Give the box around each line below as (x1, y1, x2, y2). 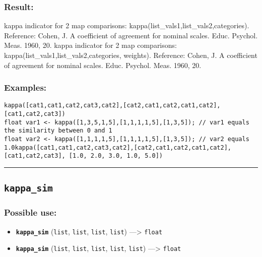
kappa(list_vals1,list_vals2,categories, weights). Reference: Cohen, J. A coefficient (4, 50, 257, 60)
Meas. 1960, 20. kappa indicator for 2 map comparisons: (4, 40, 177, 50)
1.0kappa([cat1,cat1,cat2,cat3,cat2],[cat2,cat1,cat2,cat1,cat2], (4, 144, 232, 151)
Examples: (4, 81, 47, 94)
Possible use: (4, 206, 57, 219)
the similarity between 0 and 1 (4, 127, 112, 135)
